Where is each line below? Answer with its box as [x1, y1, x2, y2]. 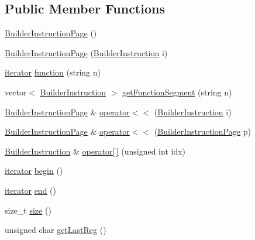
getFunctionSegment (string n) [122, 85, 232, 98]
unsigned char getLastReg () [5, 224, 106, 236]
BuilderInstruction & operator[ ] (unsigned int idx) [5, 145, 185, 157]
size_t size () [5, 204, 51, 216]
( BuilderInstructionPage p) [154, 125, 251, 138]
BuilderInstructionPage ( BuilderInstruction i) [5, 46, 168, 59]
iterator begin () [5, 164, 63, 177]
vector [5, 85, 27, 98]
